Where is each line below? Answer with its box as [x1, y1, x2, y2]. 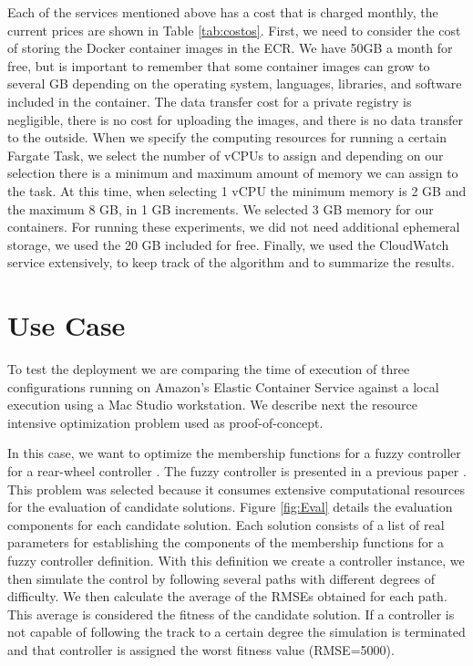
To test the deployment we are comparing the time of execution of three [7, 359, 410, 379]
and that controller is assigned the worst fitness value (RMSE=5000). [7, 640, 395, 659]
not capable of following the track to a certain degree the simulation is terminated [7, 622, 466, 641]
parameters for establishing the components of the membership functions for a [7, 533, 444, 552]
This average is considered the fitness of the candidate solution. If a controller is [7, 604, 455, 623]
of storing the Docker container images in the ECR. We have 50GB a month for [7, 38, 453, 57]
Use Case [7, 307, 126, 344]
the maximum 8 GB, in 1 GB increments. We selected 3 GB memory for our [7, 199, 434, 218]
